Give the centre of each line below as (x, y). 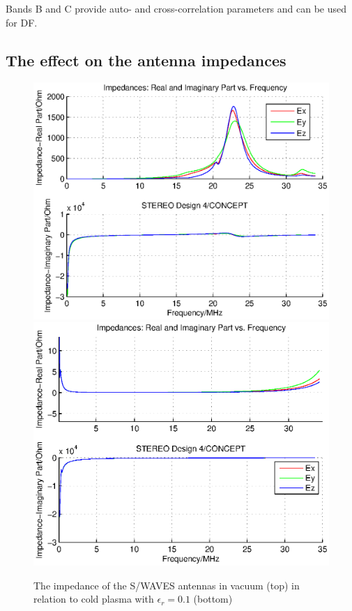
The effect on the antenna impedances (146, 60)
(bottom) (213, 599)
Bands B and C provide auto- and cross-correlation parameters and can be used (176, 8)
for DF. (22, 22)
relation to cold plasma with (94, 599)
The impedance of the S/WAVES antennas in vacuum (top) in (167, 585)
